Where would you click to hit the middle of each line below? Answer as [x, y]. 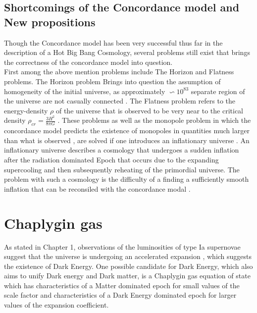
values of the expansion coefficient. [56, 305]
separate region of [218, 91]
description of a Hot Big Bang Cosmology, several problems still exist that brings [127, 52]
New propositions [50, 22]
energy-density [26, 110]
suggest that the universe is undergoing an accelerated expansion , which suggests [128, 256]
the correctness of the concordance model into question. [88, 62]
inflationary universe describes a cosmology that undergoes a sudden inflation [122, 150]
